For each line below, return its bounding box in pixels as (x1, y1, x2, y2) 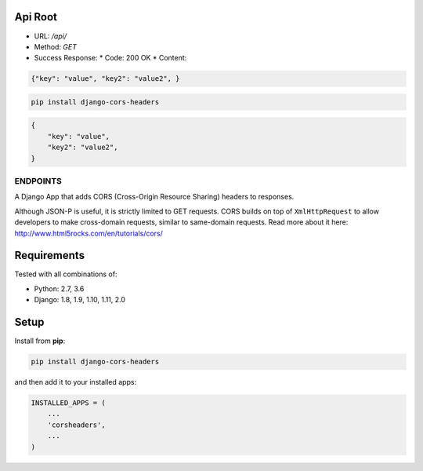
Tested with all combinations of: (14, 269, 117, 279)
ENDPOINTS (14, 175, 63, 186)
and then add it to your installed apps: (14, 378, 137, 387)
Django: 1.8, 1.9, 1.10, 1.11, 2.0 (34, 295, 125, 305)
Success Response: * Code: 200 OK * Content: (34, 53, 187, 63)
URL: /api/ (34, 31, 67, 41)
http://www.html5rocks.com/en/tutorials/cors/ (14, 228, 164, 238)
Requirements (14, 249, 85, 262)
